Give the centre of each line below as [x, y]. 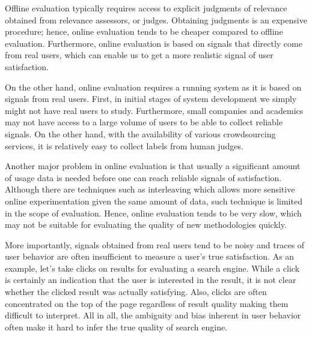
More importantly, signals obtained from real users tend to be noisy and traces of [155, 244]
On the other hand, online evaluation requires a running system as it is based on [153, 87]
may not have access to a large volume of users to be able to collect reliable [144, 122]
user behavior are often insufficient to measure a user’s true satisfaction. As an [150, 256]
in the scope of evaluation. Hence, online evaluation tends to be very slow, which [153, 213]
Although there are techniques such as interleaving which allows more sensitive [150, 189]
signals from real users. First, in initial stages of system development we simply [151, 99]
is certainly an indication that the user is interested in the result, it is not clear [151, 280]
